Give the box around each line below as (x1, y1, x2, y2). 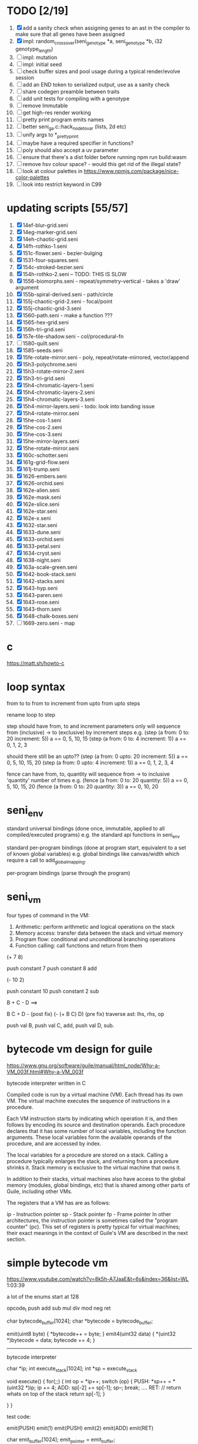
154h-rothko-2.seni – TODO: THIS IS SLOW (22, 271, 127, 278)
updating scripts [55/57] (6, 201, 129, 215)
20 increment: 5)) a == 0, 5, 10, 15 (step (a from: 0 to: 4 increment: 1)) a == (6, 735, 187, 742)
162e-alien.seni (22, 487, 60, 494)
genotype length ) (15, 45, 53, 54)
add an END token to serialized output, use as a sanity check (22, 81, 170, 88)
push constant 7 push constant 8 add (6, 965, 98, 972)
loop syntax (6, 680, 66, 694)
